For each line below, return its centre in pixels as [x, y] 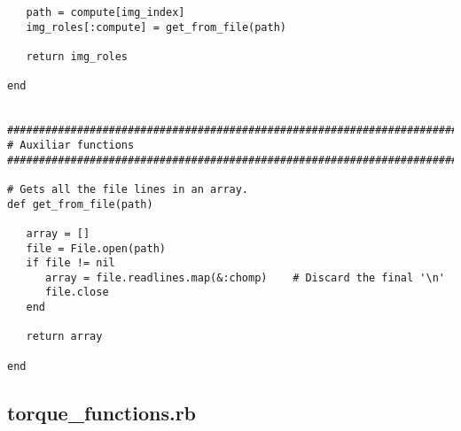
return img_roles [77, 56]
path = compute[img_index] [105, 12]
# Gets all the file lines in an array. [128, 189]
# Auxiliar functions [71, 145]
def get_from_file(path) [80, 204]
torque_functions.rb [102, 412]
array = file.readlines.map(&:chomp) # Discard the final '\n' [245, 277]
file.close [77, 292]
